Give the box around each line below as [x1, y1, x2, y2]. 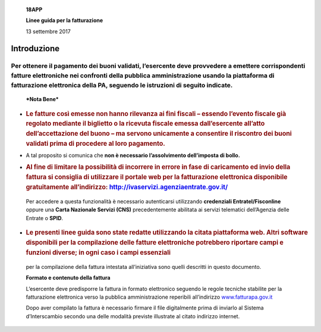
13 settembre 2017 [26, 27, 71, 35]
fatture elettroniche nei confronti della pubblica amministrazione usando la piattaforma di [11, 71, 275, 80]
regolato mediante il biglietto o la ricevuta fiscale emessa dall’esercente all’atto [26, 120, 265, 128]
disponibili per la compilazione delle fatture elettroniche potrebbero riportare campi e [26, 239, 284, 247]
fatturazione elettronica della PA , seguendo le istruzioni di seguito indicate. [11, 81, 233, 89]
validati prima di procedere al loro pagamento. [26, 140, 166, 148]
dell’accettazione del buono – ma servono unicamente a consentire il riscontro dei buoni [26, 130, 292, 138]
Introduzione [11, 43, 60, 54]
